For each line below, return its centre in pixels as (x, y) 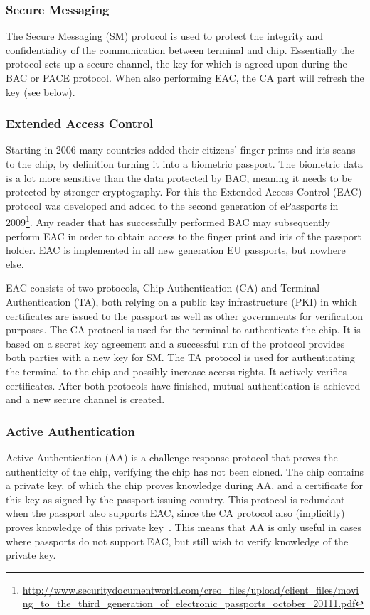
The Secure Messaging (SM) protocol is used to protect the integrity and (165, 36)
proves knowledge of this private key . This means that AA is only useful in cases (184, 526)
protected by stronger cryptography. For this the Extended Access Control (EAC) (184, 192)
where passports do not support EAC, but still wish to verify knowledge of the (177, 541)
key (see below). (41, 91)
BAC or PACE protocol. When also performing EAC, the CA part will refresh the (185, 77)
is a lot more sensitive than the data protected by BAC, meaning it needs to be (179, 177)
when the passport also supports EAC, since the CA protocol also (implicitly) (175, 513)
